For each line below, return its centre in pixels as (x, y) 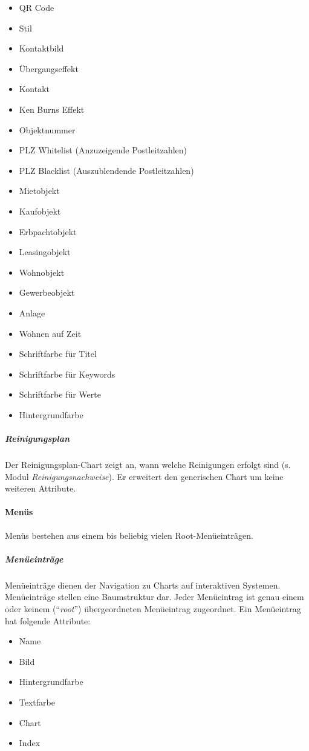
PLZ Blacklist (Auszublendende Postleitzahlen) (106, 170)
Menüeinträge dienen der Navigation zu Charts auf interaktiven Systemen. (143, 585)
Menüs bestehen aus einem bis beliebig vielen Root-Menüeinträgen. (129, 535)
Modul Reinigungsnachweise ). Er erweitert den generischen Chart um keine (144, 476)
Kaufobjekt (40, 211)
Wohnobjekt (42, 272)
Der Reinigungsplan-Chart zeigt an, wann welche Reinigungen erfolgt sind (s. (148, 465)
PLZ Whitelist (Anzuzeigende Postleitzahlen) (103, 150)
